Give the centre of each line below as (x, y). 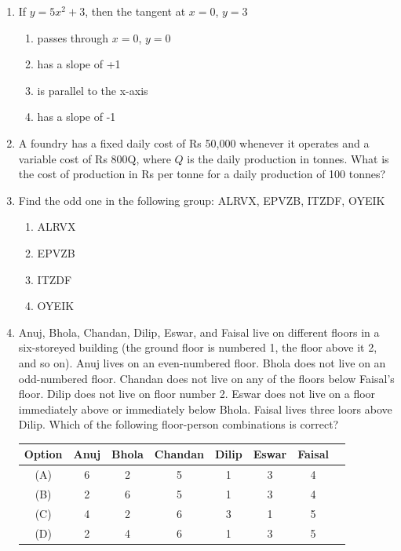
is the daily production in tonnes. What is (288, 158)
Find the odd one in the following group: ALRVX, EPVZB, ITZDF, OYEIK (202, 200)
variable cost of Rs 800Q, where (95, 158)
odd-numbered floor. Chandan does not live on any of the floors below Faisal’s (206, 378)
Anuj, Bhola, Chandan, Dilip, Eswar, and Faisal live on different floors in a (199, 332)
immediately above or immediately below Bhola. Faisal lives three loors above (205, 409)
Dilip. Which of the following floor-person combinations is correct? (179, 424)
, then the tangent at (135, 11)
